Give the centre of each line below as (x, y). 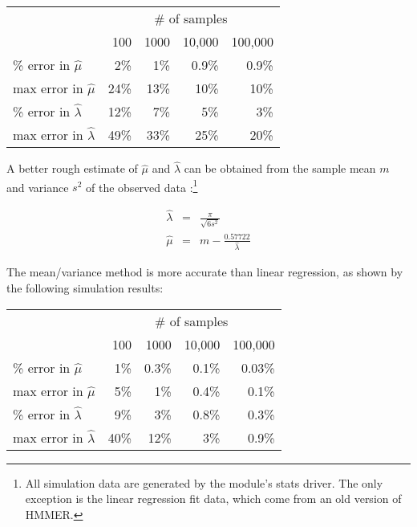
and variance (38, 187)
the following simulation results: (85, 288)
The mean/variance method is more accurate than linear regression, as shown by (205, 272)
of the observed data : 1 (142, 186)
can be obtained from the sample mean (280, 168)
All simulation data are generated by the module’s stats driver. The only (204, 482)
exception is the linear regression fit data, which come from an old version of (213, 498)
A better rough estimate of (72, 168)
